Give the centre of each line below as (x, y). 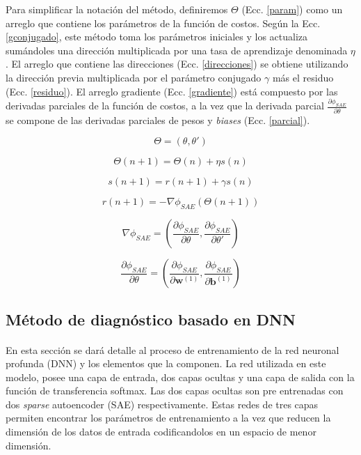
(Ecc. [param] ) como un (292, 9)
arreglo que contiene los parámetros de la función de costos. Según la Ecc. (163, 23)
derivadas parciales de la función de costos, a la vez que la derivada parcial (165, 106)
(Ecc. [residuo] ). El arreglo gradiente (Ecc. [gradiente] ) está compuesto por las (172, 91)
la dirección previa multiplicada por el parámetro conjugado (134, 77)
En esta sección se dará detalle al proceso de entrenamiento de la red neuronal (173, 349)
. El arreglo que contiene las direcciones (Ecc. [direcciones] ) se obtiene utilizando (177, 64)
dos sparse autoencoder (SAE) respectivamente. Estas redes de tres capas (162, 404)
